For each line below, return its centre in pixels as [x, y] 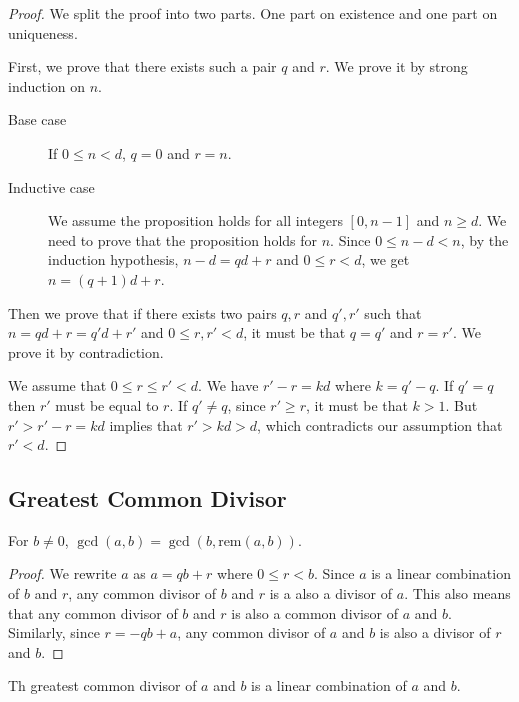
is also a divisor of [435, 632]
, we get [385, 259]
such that [393, 312]
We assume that [57, 385]
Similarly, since [54, 632]
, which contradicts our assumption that [380, 424]
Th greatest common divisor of [102, 685]
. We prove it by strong [396, 66]
